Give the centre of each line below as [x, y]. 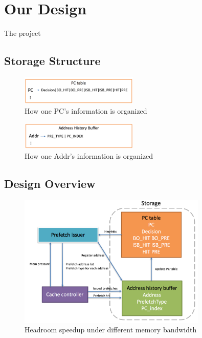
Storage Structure [52, 61]
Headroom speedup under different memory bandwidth [111, 330]
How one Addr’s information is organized [89, 155]
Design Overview [50, 183]
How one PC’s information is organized [86, 111]
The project [23, 33]
